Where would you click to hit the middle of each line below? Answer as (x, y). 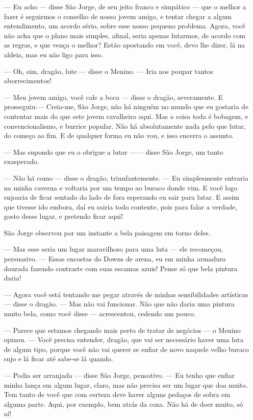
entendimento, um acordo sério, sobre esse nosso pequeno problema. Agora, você (125, 26)
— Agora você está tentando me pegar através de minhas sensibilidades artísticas (126, 294)
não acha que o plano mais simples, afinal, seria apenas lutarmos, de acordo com (125, 35)
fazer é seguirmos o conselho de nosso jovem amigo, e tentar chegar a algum (118, 16)
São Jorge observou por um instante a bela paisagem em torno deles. (107, 232)
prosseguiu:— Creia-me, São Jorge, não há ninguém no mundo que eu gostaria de (126, 106)
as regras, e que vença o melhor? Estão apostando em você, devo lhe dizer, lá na (125, 45)
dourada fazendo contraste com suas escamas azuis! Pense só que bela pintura (121, 268)
